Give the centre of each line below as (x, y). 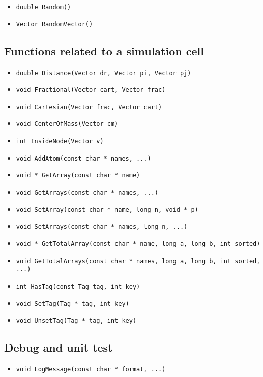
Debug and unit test (59, 347)
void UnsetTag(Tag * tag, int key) (76, 321)
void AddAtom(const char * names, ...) (83, 158)
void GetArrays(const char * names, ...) (87, 193)
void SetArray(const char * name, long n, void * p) (107, 210)
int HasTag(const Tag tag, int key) (78, 287)
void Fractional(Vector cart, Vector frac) (91, 90)
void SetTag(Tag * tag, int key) (72, 304)
